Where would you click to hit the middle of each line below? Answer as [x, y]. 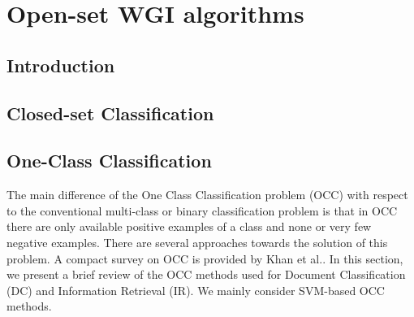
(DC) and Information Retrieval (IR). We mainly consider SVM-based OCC [196, 290]
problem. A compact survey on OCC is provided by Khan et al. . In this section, [205, 258]
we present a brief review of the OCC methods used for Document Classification [206, 274]
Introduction [61, 65]
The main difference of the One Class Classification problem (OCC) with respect [207, 195]
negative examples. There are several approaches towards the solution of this [197, 242]
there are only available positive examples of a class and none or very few [189, 226]
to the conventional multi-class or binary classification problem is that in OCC [202, 210]
